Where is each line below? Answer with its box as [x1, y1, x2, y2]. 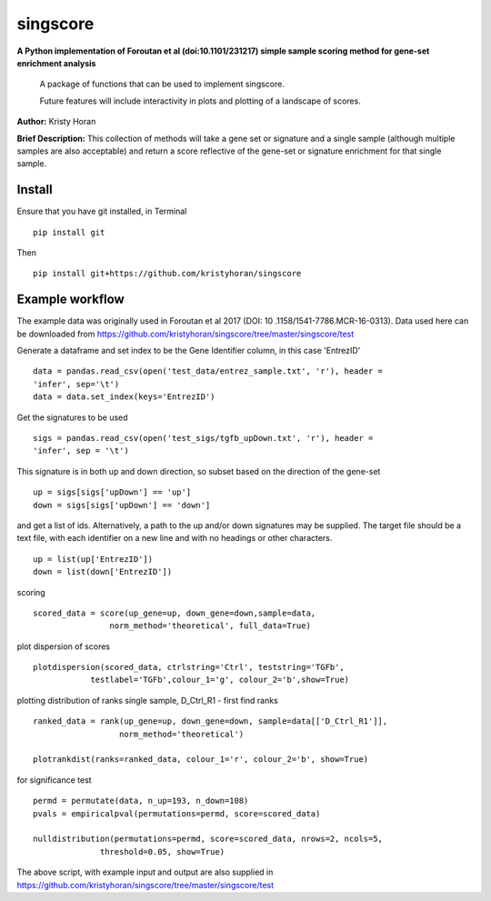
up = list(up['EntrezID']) [33, 554, 154, 564]
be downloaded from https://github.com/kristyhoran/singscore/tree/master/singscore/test [16, 328, 355, 339]
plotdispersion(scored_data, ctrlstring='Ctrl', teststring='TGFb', [33, 662, 345, 673]
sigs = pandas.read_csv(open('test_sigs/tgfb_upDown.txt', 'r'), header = [33, 433, 374, 443]
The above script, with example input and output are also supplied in [16, 866, 274, 877]
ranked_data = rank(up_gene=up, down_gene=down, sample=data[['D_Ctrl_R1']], [33, 716, 388, 726]
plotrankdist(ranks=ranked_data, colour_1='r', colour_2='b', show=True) [33, 755, 369, 765]
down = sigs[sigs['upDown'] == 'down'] [33, 500, 211, 510]
